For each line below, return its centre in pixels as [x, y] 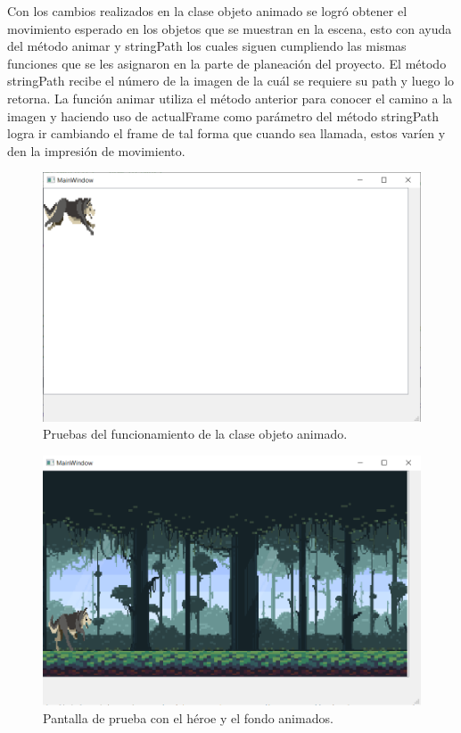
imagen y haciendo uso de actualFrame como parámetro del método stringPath [223, 115]
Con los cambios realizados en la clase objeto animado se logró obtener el [207, 11]
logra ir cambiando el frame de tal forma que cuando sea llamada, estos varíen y [226, 133]
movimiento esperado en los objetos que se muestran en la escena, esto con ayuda [230, 28]
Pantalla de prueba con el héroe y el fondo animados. [188, 717]
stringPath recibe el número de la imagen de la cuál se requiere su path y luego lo [231, 81]
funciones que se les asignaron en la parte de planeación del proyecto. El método [227, 63]
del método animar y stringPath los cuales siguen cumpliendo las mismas [207, 46]
